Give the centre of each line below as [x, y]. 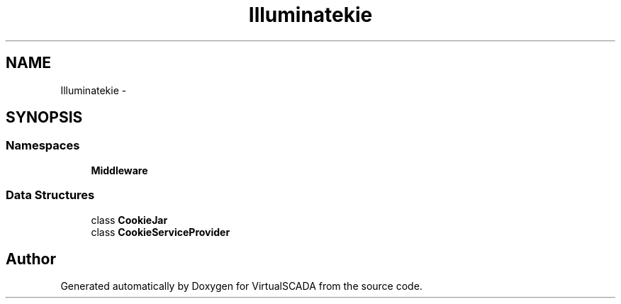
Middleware [119, 170]
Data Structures [50, 195]
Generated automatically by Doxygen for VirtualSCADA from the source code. [241, 286]
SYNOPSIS [44, 118]
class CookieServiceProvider [161, 232]
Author [31, 259]
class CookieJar [129, 220]
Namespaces [43, 146]
